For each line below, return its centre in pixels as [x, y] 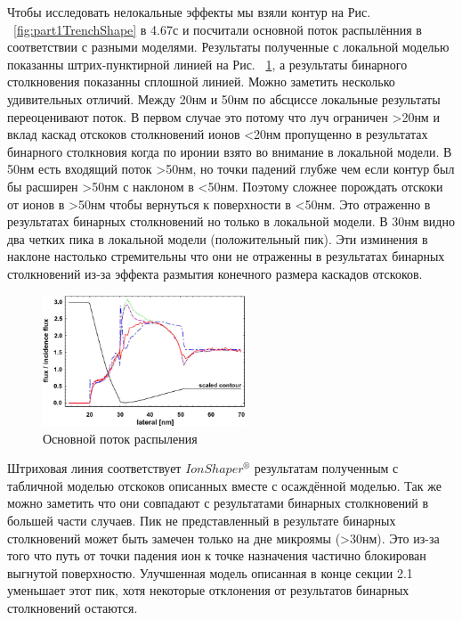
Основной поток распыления [120, 438]
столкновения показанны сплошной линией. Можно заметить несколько [201, 82]
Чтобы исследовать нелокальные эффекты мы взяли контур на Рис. [189, 12]
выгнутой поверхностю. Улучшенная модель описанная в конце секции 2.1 [210, 572]
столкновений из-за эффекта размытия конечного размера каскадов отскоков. [215, 273]
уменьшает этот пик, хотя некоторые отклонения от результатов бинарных [208, 590]
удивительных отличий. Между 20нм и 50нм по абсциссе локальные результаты [224, 98]
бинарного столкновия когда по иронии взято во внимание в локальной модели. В [230, 151]
